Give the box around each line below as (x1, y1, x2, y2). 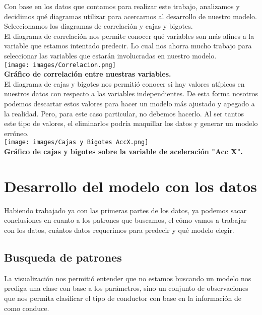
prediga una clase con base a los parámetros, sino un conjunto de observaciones (4, 283, 248, 293)
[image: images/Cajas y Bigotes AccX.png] (4, 139, 149, 146)
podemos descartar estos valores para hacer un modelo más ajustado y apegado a (4, 98, 255, 108)
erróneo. (4, 128, 29, 138)
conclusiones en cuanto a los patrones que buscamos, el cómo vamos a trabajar (4, 215, 247, 225)
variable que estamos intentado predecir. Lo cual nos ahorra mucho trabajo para (4, 40, 252, 51)
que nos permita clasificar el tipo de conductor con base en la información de (4, 292, 241, 303)
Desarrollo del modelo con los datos (4, 175, 257, 196)
